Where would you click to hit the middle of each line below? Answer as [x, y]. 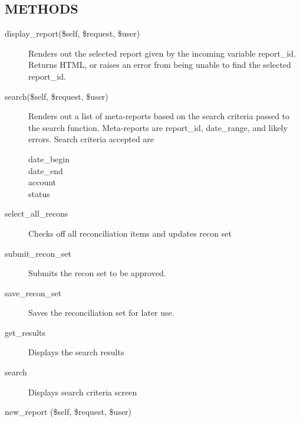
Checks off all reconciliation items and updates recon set [130, 233]
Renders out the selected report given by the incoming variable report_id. [162, 53]
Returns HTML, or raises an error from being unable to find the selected [160, 65]
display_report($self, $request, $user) [72, 33]
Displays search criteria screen [83, 392]
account [42, 182]
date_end [46, 170]
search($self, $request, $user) [57, 96]
